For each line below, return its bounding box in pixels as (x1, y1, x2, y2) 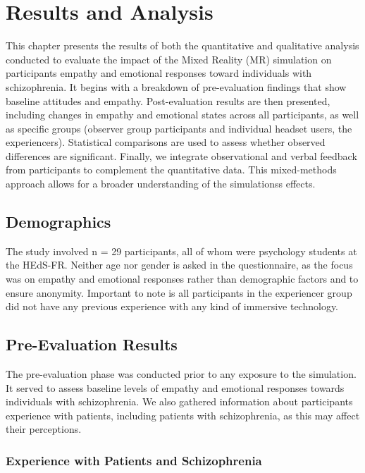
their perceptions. (6, 422, 82, 436)
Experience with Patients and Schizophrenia (6, 451, 262, 469)
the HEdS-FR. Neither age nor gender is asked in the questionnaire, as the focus (6, 257, 353, 272)
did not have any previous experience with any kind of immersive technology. (6, 299, 339, 314)
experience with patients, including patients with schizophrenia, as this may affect (6, 407, 360, 422)
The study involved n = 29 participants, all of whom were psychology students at (6, 243, 357, 258)
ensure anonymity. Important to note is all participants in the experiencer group (6, 285, 352, 300)
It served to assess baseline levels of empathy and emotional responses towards (6, 380, 345, 395)
